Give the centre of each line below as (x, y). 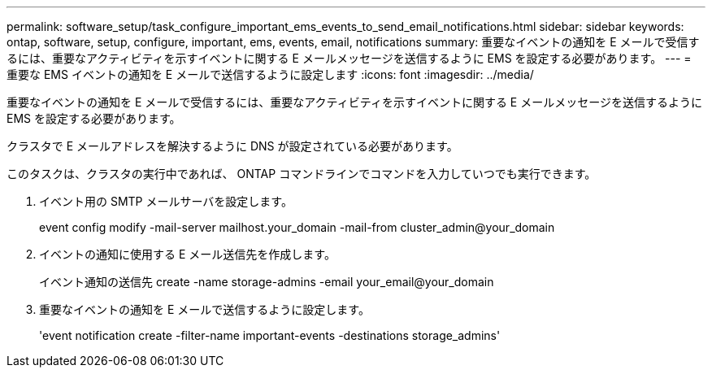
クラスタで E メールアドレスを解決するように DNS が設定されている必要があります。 (232, 146)
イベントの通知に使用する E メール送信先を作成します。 (187, 254)
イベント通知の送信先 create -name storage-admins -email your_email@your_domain (267, 282)
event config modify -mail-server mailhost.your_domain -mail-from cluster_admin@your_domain (297, 227)
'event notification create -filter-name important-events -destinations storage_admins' (270, 335)
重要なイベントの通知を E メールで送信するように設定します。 (204, 309)
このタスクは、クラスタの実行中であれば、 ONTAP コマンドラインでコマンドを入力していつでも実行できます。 (302, 174)
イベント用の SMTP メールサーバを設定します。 (166, 201)
